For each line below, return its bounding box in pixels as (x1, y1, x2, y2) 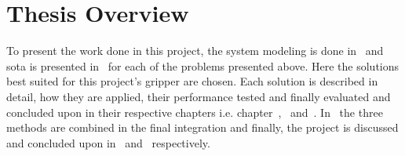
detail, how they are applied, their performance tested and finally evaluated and (6, 88, 391, 104)
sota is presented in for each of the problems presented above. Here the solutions (6, 57, 400, 74)
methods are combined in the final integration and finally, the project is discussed (6, 119, 399, 136)
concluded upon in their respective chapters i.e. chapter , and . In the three (6, 103, 383, 120)
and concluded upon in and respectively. (6, 134, 210, 151)
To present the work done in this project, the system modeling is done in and (6, 42, 384, 59)
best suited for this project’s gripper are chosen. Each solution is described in (6, 73, 378, 89)
